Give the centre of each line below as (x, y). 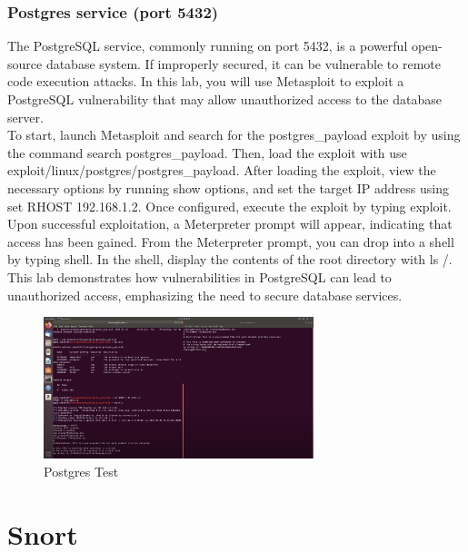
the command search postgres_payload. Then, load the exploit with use (207, 152)
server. (25, 117)
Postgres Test (81, 471)
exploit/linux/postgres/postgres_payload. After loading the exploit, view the (222, 170)
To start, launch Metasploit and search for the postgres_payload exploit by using (234, 135)
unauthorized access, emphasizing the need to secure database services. (205, 295)
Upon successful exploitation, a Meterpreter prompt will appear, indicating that (230, 224)
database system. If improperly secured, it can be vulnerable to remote (243, 63)
